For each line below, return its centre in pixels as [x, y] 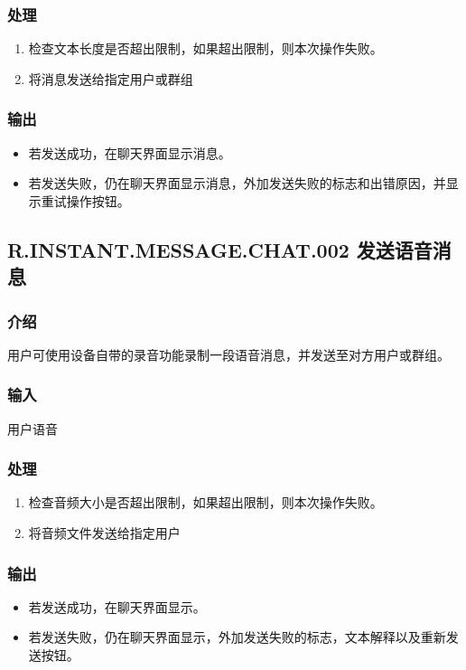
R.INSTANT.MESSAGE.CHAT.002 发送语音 [220, 249]
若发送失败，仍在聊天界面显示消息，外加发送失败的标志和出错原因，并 [237, 183]
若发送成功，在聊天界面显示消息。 [130, 152]
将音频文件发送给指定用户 [104, 533]
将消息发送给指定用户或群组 [111, 78]
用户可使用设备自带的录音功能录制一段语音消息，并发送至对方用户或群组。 [228, 354]
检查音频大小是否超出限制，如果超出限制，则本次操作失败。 [205, 502]
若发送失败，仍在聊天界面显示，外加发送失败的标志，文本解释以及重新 [237, 637]
